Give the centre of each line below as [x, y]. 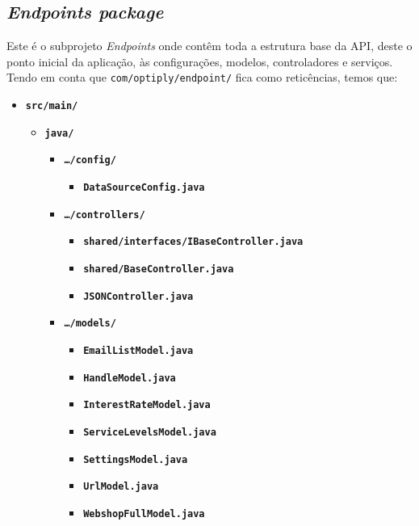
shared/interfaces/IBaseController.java [193, 242]
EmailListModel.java [138, 350]
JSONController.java [138, 296]
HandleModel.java [130, 378]
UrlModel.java [121, 487]
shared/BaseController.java [159, 269]
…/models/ [90, 324]
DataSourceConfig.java [144, 188]
